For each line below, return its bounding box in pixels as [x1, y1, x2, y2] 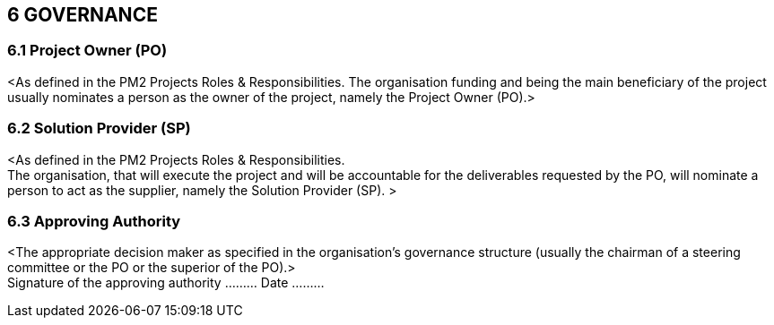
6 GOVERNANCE [7, 4, 158, 26]
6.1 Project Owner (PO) [7, 41, 168, 60]
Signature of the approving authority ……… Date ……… [7, 275, 325, 291]
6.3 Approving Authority [7, 211, 181, 230]
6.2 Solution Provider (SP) [7, 119, 191, 138]
